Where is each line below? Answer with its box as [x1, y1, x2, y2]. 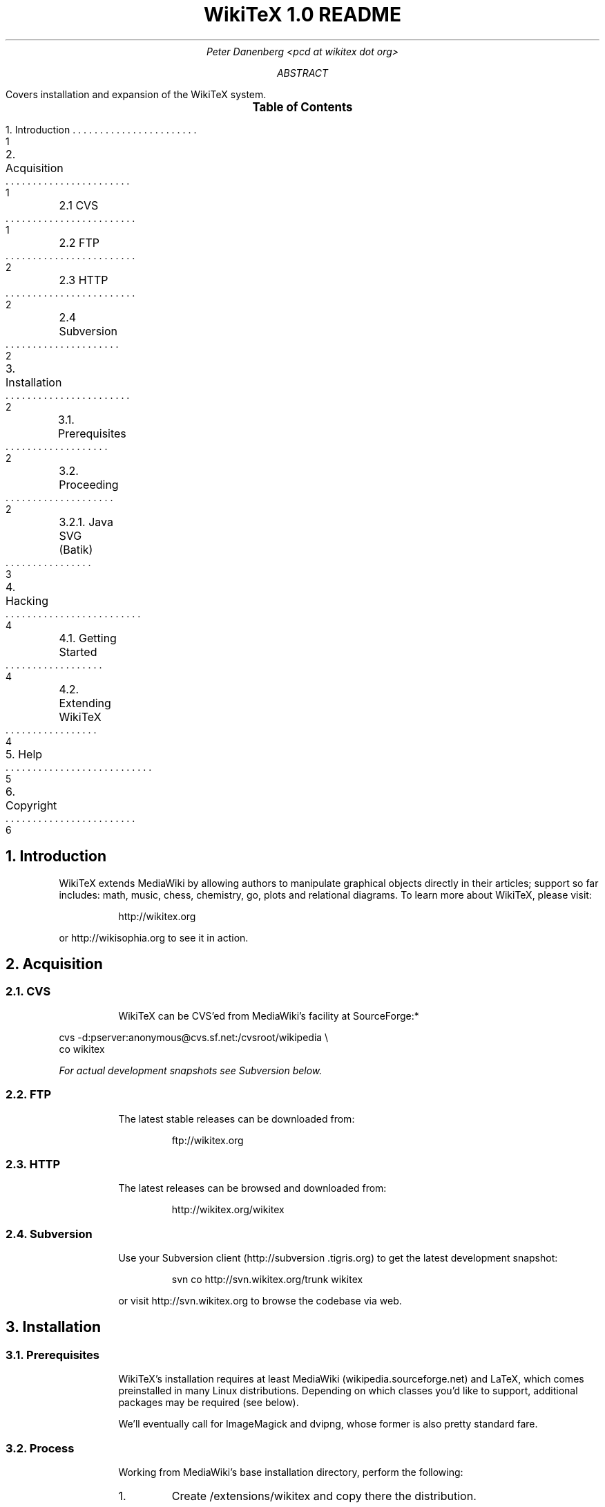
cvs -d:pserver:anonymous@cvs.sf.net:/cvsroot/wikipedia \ [59, 1031, 329, 1043]
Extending [59, 695, 111, 710]
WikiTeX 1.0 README [204, 3, 401, 26]
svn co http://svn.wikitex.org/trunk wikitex [171, 1273, 363, 1286]
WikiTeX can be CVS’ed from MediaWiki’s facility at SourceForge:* [118, 1009, 419, 1022]
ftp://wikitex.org [171, 1134, 244, 1146]
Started [59, 644, 97, 659]
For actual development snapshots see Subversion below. [59, 1064, 323, 1076]
